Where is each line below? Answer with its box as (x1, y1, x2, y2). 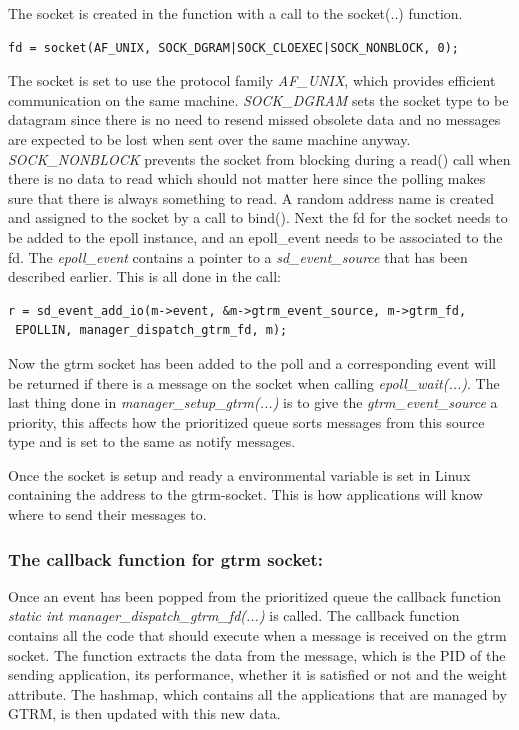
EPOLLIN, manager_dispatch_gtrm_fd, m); (15, 323, 288, 338)
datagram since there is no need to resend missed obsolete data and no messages (8, 109, 501, 130)
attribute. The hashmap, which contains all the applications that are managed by (8, 683, 507, 704)
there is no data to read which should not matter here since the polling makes (8, 168, 486, 189)
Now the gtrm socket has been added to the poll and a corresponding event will (8, 352, 496, 373)
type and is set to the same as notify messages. (8, 431, 296, 452)
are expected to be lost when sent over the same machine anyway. (8, 128, 411, 149)
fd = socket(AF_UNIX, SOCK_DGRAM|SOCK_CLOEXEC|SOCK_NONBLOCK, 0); (8, 40, 460, 55)
